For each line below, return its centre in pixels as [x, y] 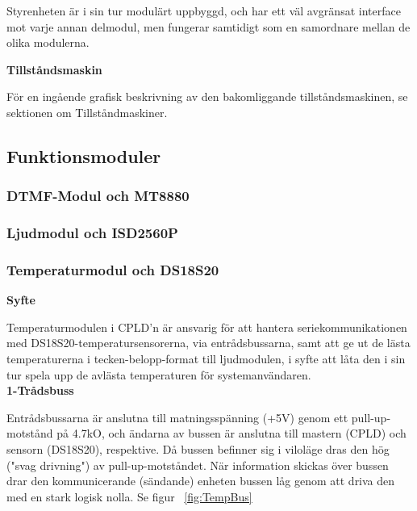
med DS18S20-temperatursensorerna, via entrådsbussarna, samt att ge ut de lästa [208, 343]
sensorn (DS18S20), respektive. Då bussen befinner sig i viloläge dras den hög [198, 449]
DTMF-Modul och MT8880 [98, 196]
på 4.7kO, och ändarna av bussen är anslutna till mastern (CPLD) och [231, 433]
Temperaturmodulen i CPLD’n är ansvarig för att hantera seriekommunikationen [207, 327]
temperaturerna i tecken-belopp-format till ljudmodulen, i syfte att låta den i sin [206, 359]
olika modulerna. [48, 42]
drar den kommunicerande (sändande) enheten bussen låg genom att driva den [201, 481]
